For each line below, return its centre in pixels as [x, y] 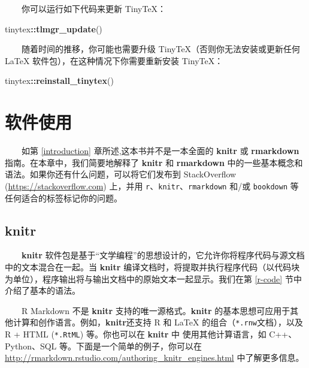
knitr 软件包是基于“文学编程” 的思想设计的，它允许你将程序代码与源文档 [163, 255]
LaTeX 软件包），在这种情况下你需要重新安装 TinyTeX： [114, 60]
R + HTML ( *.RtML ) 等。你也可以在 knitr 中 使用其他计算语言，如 [136, 334]
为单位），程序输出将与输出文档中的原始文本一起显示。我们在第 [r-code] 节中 [153, 278]
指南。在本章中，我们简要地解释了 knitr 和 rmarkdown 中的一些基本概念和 [154, 162]
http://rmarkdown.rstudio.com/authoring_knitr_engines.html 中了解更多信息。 [154, 358]
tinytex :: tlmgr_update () [54, 28]
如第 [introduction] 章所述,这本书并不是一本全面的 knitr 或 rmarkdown [160, 151]
